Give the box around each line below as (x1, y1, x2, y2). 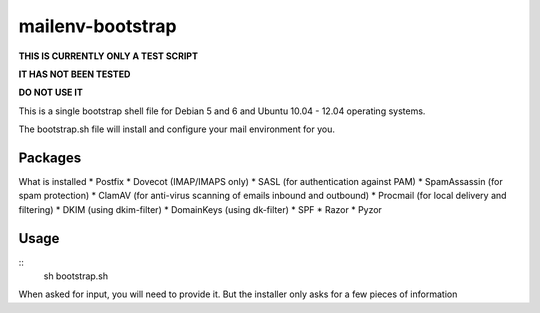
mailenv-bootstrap (18, 15, 177, 37)
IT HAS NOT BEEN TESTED (18, 68, 131, 80)
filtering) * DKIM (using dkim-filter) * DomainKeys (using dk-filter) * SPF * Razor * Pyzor (18, 203, 382, 215)
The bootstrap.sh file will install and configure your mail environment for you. (18, 123, 335, 135)
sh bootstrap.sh (43, 270, 109, 282)
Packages (18, 149, 82, 166)
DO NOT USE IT (18, 86, 84, 99)
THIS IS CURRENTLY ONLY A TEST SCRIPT (18, 50, 199, 62)
